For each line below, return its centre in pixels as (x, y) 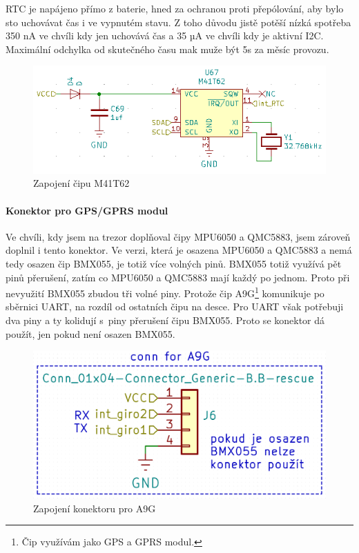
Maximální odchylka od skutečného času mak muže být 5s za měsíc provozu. (167, 49)
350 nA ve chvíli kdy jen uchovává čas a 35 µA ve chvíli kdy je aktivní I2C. (165, 36)
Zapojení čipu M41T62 (81, 183)
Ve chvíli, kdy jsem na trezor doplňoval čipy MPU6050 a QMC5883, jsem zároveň (178, 236)
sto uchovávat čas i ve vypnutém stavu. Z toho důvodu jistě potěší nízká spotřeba (178, 22)
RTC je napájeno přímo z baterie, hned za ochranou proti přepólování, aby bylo (175, 8)
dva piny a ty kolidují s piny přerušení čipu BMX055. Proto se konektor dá (165, 320)
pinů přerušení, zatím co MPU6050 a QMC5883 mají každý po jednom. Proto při (178, 277)
